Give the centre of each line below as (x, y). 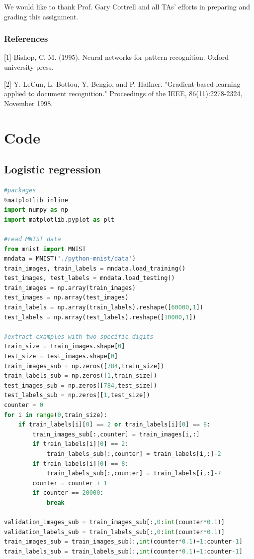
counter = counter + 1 (70, 483)
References (26, 39)
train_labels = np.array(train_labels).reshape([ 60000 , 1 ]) (104, 308)
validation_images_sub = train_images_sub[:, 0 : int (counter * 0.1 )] (114, 522)
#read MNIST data (33, 239)
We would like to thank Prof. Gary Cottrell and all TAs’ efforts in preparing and (127, 6)
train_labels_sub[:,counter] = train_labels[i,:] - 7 (134, 474)
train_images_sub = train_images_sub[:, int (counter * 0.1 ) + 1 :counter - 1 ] (123, 542)
